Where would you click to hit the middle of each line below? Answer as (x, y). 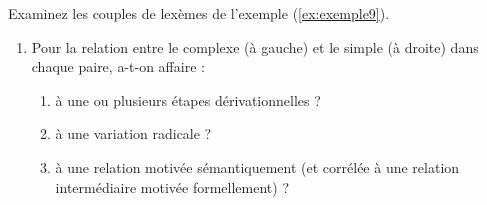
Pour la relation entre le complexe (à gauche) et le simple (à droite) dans (255, 46)
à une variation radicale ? (133, 133)
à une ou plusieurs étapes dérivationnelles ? (188, 99)
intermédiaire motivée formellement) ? (172, 186)
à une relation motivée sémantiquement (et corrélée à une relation (257, 166)
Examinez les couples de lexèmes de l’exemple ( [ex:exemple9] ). (199, 13)
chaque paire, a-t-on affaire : (118, 66)
